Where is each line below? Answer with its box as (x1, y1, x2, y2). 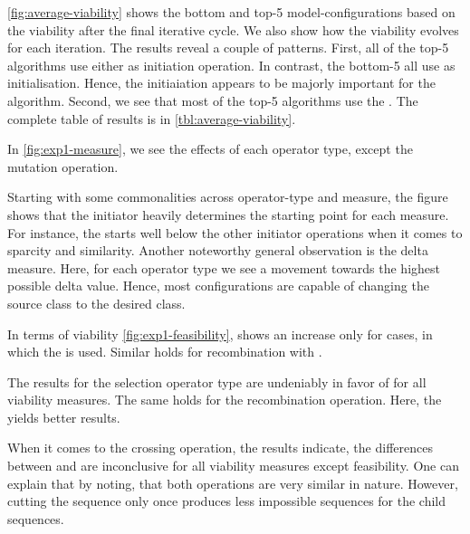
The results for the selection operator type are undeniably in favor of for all (7, 372, 427, 391)
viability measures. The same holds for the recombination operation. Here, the (7, 390, 442, 409)
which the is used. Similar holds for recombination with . (7, 342, 322, 361)
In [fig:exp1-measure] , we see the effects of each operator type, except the (7, 139, 413, 158)
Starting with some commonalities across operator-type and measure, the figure (7, 187, 448, 206)
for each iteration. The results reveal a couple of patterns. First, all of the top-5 (7, 38, 449, 57)
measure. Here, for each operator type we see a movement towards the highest (7, 258, 441, 277)
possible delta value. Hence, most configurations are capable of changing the (7, 276, 429, 295)
